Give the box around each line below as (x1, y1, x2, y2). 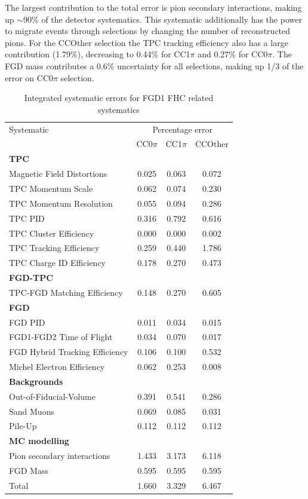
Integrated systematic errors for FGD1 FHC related (24, 91, 214, 104)
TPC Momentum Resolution (9, 197, 113, 209)
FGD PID (9, 316, 45, 328)
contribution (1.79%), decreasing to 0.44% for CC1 (5, 48, 190, 60)
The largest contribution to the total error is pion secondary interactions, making (5, 1, 302, 13)
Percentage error (152, 123, 213, 135)
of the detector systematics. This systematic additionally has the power (41, 13, 302, 25)
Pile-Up (9, 420, 37, 432)
